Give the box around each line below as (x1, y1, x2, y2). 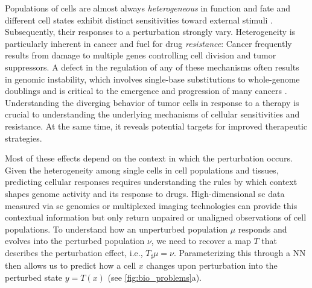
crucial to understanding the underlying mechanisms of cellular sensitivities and (5, 108, 300, 121)
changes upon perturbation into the (146, 259, 278, 272)
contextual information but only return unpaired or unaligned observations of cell (5, 211, 307, 224)
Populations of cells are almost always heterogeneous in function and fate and (5, 2, 291, 14)
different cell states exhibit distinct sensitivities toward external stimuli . (5, 13, 273, 26)
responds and (238, 222, 287, 235)
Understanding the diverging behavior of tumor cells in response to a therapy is (5, 96, 299, 108)
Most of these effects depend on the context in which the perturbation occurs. (5, 152, 293, 164)
